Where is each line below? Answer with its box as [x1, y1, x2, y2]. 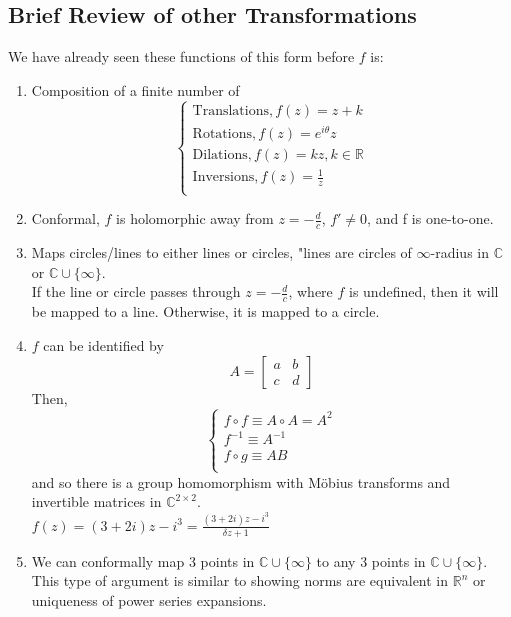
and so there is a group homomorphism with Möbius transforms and [31, 471, 451, 492]
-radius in [430, 242, 489, 263]
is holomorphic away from [116, 208, 274, 229]
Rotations [192, 126, 252, 141]
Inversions [192, 170, 255, 185]
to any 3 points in [316, 550, 426, 571]
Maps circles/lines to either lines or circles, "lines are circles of [31, 242, 412, 263]
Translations [192, 103, 270, 118]
